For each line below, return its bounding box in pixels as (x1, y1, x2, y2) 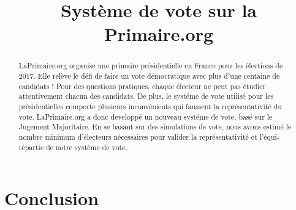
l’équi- (259, 131, 279, 142)
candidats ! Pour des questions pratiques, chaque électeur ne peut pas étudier (18, 81, 266, 91)
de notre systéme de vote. (46, 142, 127, 152)
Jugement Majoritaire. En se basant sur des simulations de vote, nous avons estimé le (18, 121, 292, 132)
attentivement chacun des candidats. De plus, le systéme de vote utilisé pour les (18, 91, 274, 101)
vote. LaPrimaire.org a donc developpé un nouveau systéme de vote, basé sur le (18, 111, 273, 121)
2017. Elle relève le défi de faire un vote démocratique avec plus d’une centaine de (18, 71, 280, 81)
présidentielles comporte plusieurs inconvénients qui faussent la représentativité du (18, 101, 282, 111)
